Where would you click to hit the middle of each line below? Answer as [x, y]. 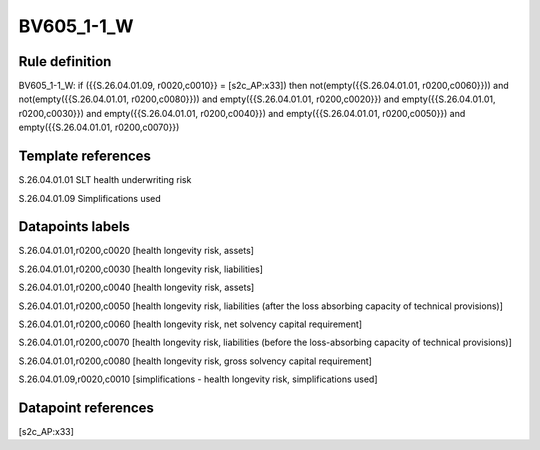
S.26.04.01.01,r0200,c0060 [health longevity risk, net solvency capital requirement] [190, 324]
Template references [85, 156]
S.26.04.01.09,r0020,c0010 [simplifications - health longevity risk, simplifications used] [198, 379]
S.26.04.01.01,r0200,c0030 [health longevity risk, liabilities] [141, 269]
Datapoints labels [74, 226]
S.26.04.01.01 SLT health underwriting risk [105, 180]
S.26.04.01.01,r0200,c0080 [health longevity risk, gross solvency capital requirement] [195, 361]
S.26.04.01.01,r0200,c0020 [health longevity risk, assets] [136, 251]
